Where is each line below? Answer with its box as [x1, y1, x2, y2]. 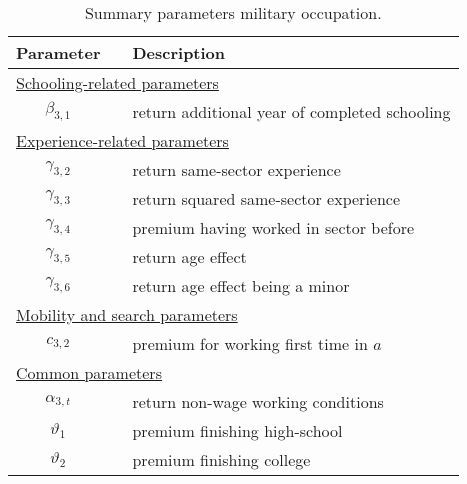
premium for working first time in [132, 332, 368, 355]
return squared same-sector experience [132, 187, 401, 210]
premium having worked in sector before [132, 216, 415, 239]
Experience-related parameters [16, 129, 229, 152]
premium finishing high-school [132, 419, 343, 442]
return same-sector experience [132, 158, 341, 181]
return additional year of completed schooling [132, 100, 451, 123]
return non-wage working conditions [132, 390, 384, 413]
